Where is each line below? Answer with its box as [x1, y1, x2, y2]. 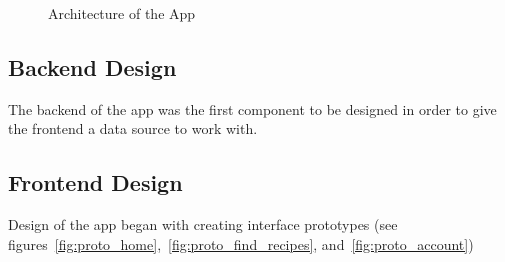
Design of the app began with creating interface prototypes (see [8, 214, 398, 235]
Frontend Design [8, 167, 183, 198]
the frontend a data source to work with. [8, 118, 258, 139]
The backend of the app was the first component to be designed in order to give [8, 98, 497, 119]
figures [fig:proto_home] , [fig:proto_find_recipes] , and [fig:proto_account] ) [8, 233, 474, 254]
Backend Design [8, 51, 177, 82]
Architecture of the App [48, 3, 196, 23]
